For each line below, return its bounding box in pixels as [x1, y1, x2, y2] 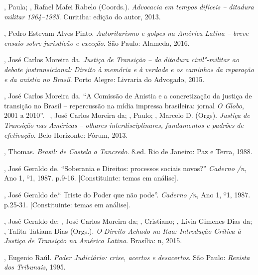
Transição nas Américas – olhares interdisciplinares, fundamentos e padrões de [4, 119, 244, 130]
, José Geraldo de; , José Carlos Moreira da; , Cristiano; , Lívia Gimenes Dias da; [4, 216, 253, 226]
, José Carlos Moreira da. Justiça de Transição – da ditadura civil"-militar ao [4, 54, 240, 65]
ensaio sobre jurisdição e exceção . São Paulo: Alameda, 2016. [4, 37, 190, 48]
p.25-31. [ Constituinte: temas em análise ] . [4, 199, 130, 209]
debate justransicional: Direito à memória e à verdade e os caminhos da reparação [4, 64, 254, 74]
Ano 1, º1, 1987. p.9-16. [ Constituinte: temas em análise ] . [4, 173, 178, 183]
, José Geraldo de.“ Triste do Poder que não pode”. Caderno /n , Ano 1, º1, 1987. [4, 189, 251, 199]
